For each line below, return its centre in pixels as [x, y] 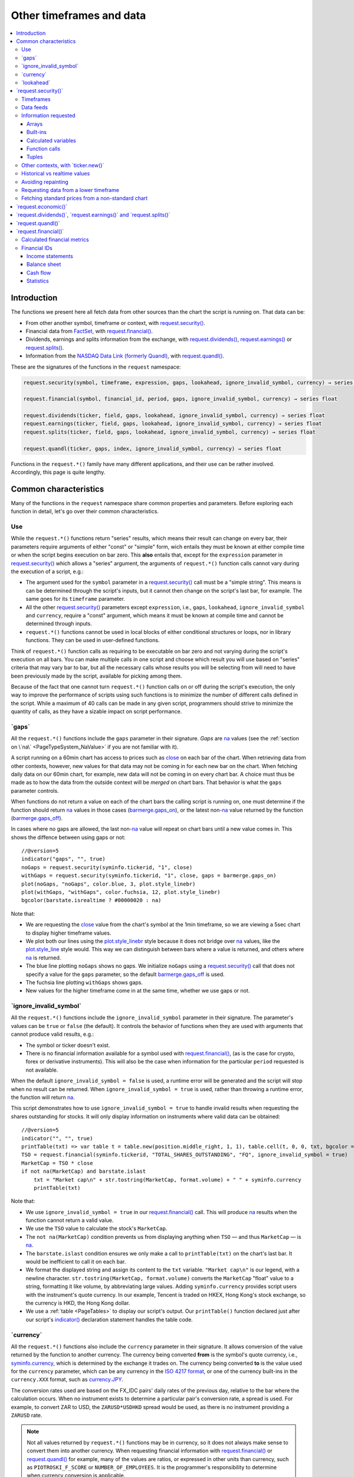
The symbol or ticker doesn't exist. [68, 1045]
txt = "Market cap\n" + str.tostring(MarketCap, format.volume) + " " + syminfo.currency [167, 1180]
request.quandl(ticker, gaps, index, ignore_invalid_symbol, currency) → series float [153, 448]
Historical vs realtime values [56, 174]
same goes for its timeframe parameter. [75, 599]
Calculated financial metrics [55, 240]
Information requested [49, 116]
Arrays [35, 123]
